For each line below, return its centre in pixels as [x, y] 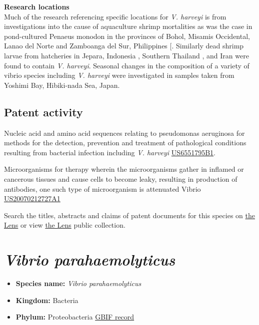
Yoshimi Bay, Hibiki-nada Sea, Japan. [62, 85]
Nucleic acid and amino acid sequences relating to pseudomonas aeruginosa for [124, 133]
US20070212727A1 [32, 198]
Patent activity [43, 112]
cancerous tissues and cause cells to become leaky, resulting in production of [121, 178]
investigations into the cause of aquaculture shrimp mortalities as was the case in [128, 26]
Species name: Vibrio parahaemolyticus [78, 283]
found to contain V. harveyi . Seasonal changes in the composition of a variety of [127, 65]
